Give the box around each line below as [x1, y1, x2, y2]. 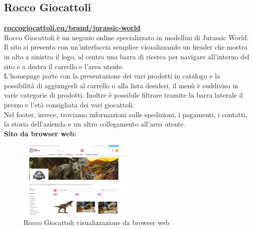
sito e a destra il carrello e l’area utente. [4, 61, 124, 71]
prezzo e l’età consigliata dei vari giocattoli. [4, 99, 135, 109]
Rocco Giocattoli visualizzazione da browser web [24, 217, 170, 228]
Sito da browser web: [4, 128, 76, 138]
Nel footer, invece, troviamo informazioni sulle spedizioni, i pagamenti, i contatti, [4, 109, 248, 119]
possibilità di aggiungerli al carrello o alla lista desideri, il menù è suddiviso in [4, 80, 238, 90]
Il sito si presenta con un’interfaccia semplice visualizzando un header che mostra [4, 42, 248, 52]
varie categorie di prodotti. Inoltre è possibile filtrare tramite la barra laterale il [4, 90, 243, 100]
